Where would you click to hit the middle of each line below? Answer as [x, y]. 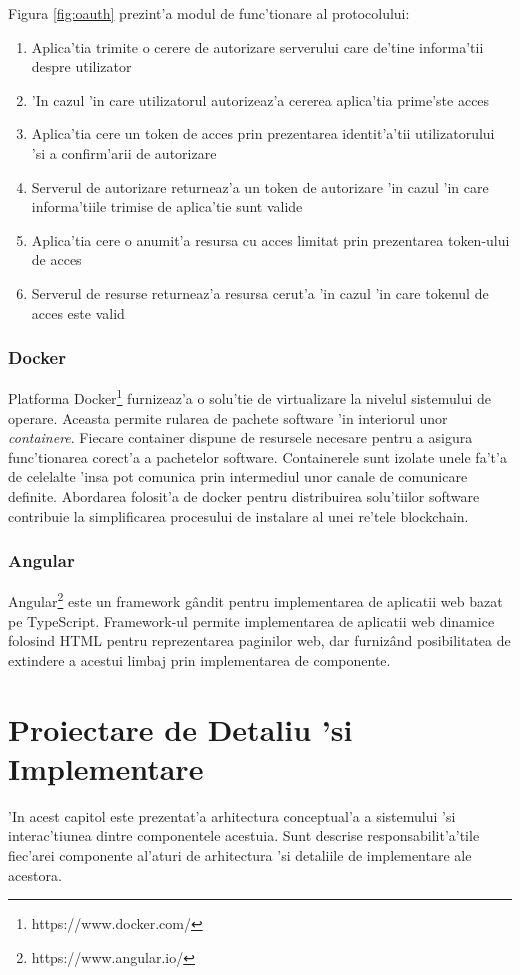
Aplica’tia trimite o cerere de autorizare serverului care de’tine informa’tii [257, 46]
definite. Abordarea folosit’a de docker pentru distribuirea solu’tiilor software [244, 495]
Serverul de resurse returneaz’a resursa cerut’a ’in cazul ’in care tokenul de [260, 292]
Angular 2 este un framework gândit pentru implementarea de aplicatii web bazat [255, 600]
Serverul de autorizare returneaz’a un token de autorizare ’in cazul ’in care [260, 186]
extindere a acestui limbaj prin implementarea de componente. [199, 659]
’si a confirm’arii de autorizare [124, 152]
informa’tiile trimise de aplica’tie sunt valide [167, 206]
